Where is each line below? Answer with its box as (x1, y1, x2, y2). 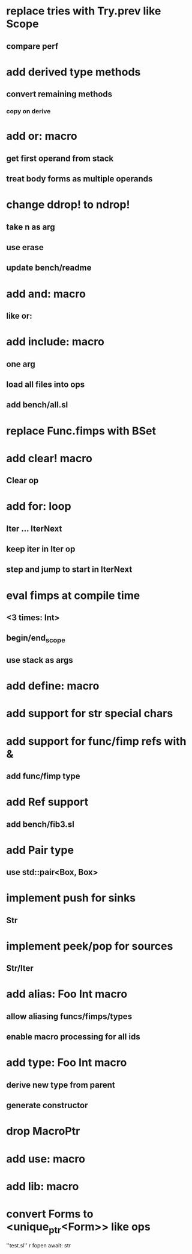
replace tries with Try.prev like (6, 4, 161, 18)
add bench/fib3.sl (6, 819, 75, 829)
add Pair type (6, 843, 74, 857)
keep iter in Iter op (6, 544, 76, 554)
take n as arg (6, 222, 55, 232)
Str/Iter (6, 963, 34, 974)
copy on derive (6, 107, 51, 116)
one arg (6, 359, 35, 369)
